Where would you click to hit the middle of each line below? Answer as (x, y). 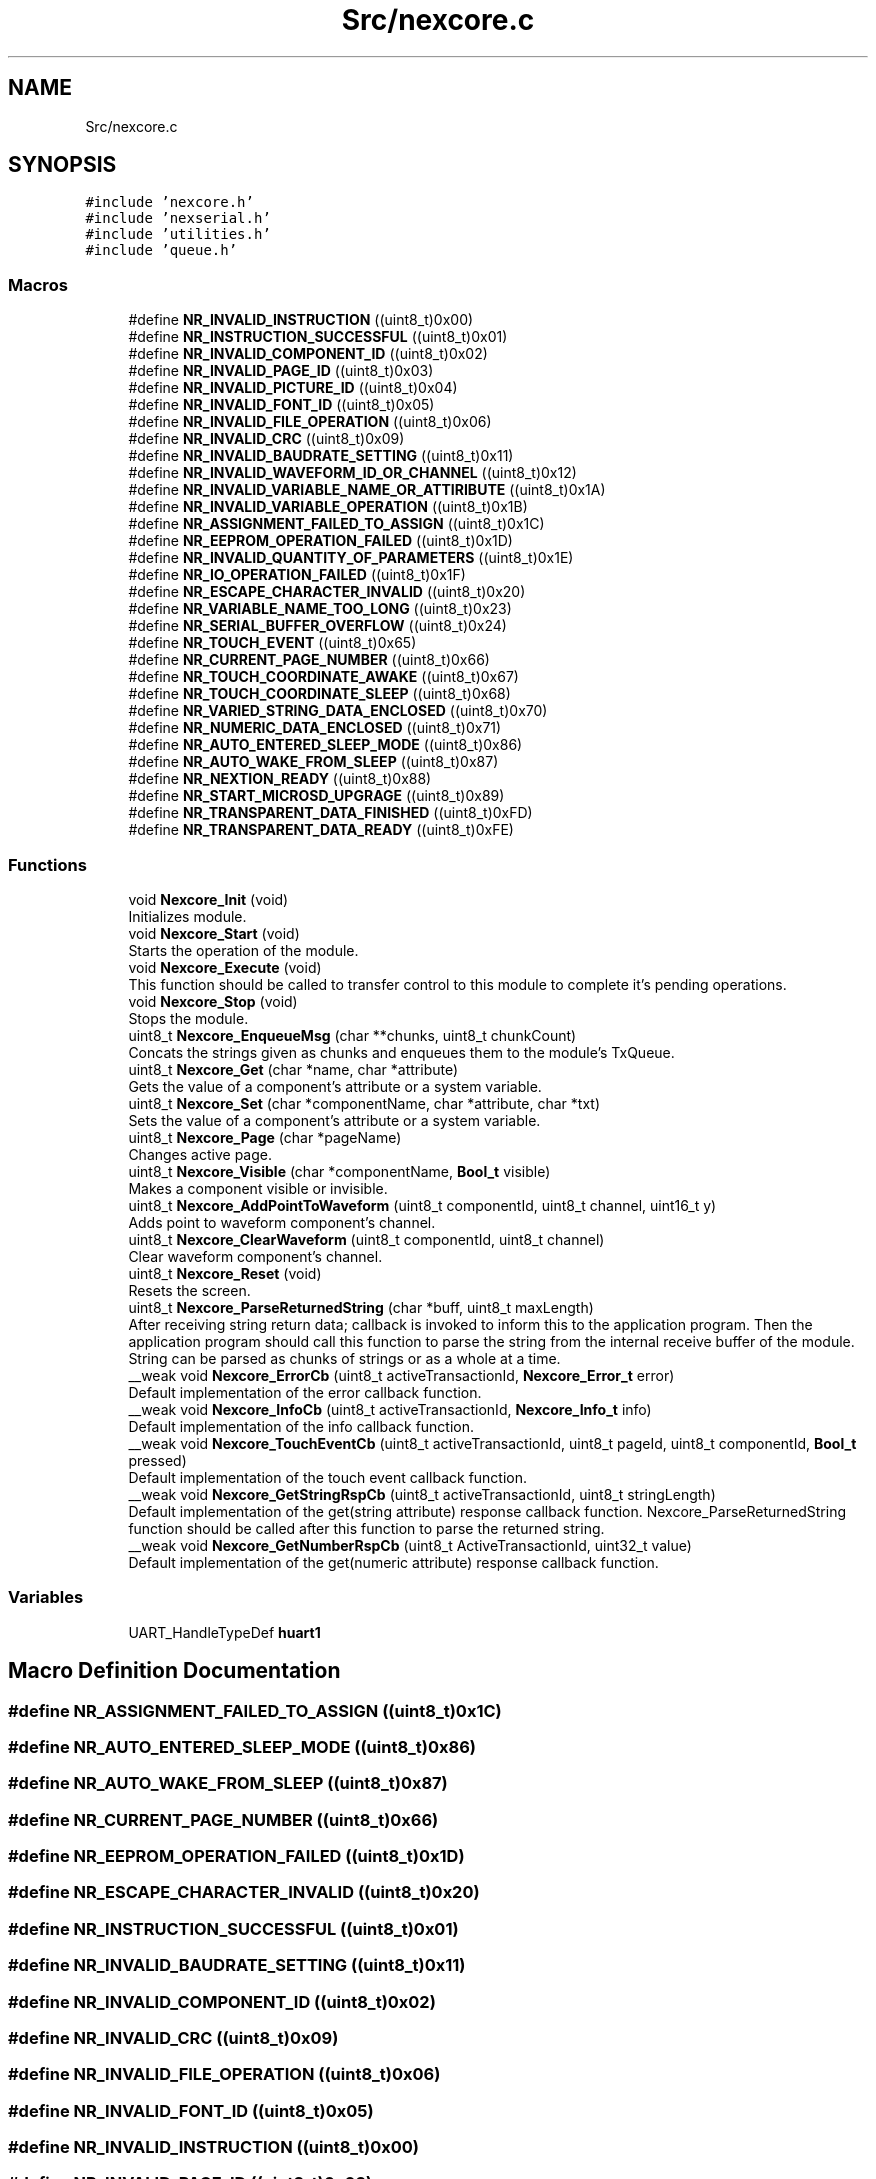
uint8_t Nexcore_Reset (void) (225, 1273)
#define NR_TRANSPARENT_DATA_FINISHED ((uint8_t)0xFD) (330, 813)
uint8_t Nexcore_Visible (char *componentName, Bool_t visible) (339, 1171)
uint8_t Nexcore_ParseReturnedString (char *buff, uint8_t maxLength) (361, 1307)
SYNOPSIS (62, 165)
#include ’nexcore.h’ (169, 202)
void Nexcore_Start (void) (214, 933)
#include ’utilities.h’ (178, 234)
